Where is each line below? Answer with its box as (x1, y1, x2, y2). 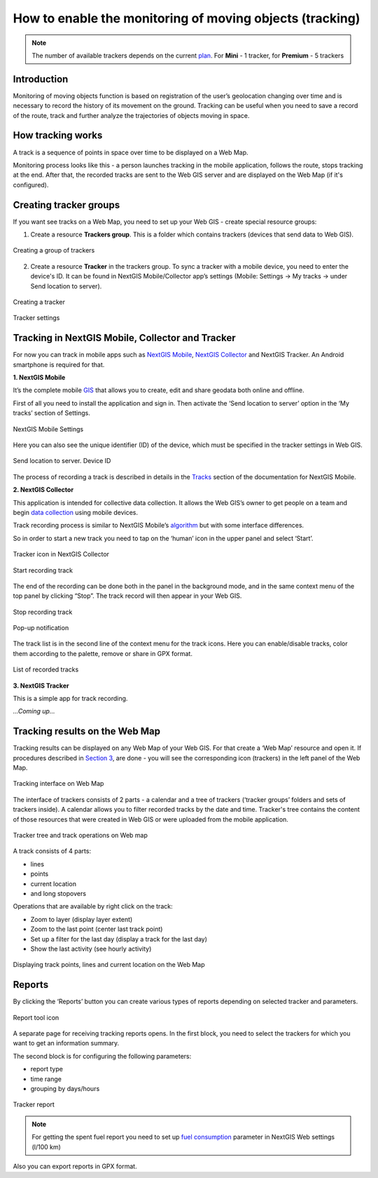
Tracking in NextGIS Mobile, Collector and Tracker (13, 332, 236, 344)
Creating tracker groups (13, 199, 120, 210)
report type (30, 1065, 63, 1073)
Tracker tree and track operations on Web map (13, 831, 148, 840)
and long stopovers (30, 890, 87, 897)
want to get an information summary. (13, 1039, 120, 1048)
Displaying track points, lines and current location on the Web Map (13, 961, 206, 969)
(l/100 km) (31, 1142, 61, 1151)
